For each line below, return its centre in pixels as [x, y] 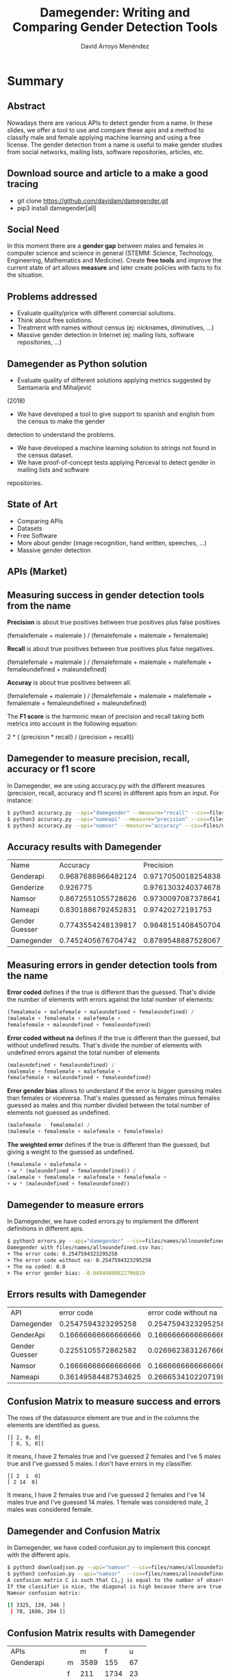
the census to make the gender [61, 421]
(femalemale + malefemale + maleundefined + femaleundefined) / [101, 1012]
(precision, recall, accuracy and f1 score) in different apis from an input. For [113, 793]
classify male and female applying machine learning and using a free [104, 137]
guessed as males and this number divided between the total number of [108, 1105]
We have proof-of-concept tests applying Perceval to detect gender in [116, 462]
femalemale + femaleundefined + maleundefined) [77, 703]
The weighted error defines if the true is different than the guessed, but [108, 1145]
